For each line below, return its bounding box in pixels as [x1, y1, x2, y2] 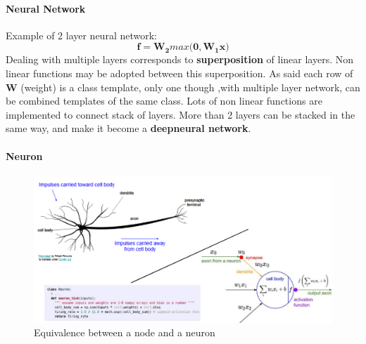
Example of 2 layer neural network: [6, 27, 157, 42]
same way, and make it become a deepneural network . [6, 121, 251, 135]
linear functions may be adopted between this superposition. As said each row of [6, 65, 353, 80]
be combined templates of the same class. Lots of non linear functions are [6, 93, 322, 108]
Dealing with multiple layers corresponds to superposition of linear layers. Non [6, 52, 354, 67]
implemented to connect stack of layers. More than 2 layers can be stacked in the [6, 107, 355, 121]
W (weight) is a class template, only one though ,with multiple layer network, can [6, 79, 360, 94]
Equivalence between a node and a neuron [34, 325, 215, 340]
